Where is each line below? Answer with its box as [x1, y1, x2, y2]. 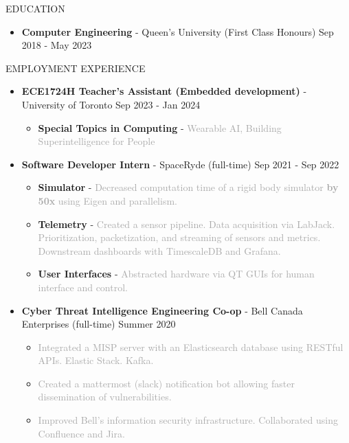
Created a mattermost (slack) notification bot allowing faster [38, 376, 295, 390]
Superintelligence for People [38, 134, 155, 148]
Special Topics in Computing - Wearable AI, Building [38, 120, 282, 135]
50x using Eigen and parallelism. [38, 193, 177, 207]
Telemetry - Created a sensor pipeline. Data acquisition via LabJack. [38, 216, 335, 231]
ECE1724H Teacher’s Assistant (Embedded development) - [21, 84, 307, 98]
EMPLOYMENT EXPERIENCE [5, 60, 146, 75]
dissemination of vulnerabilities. [38, 389, 172, 404]
